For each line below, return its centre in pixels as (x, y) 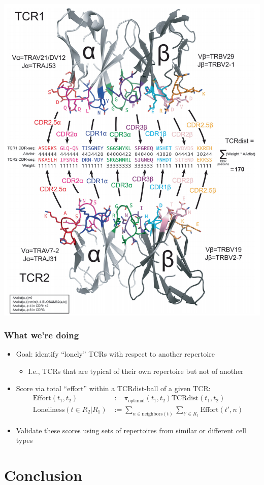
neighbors (152, 414)
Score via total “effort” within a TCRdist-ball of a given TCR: (113, 388)
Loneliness (49, 410)
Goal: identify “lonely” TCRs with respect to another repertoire (115, 354)
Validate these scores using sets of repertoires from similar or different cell (131, 430)
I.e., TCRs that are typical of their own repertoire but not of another (136, 371)
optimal (136, 401)
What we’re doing (42, 335)
